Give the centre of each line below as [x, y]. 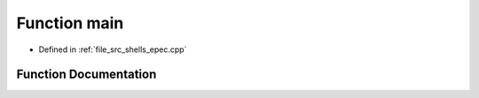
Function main [70, 23]
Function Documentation [86, 75]
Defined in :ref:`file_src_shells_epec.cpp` [113, 49]
